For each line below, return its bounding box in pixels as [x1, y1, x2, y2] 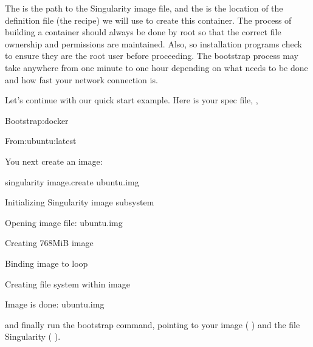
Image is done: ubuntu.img [5, 298, 105, 311]
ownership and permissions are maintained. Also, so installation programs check [5, 37, 302, 50]
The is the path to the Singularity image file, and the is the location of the [5, 2, 283, 14]
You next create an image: [5, 154, 103, 167]
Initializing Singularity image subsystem [5, 196, 154, 208]
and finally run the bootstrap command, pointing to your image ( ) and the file [5, 318, 300, 331]
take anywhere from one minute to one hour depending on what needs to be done [5, 61, 308, 74]
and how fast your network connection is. [5, 73, 158, 86]
